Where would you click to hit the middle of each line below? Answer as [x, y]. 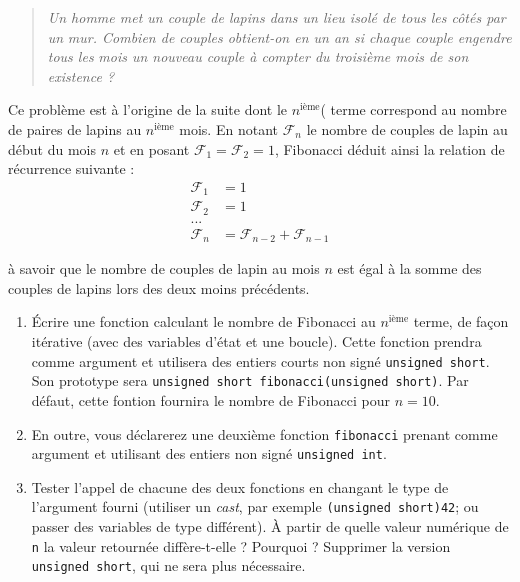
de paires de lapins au [75, 128]
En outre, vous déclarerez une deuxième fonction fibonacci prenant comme [264, 433]
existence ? [81, 75]
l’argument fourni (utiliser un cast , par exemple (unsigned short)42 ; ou [255, 506]
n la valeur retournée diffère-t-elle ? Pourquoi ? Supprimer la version [241, 545]
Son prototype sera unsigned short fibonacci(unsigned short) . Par [250, 380]
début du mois [52, 148]
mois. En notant [228, 128]
